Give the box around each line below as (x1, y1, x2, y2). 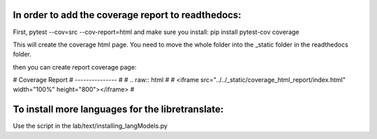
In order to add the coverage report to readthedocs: (13, 9, 242, 21)
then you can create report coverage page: (13, 63, 137, 71)
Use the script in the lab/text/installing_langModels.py (13, 122, 168, 130)
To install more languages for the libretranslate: (13, 104, 224, 115)
